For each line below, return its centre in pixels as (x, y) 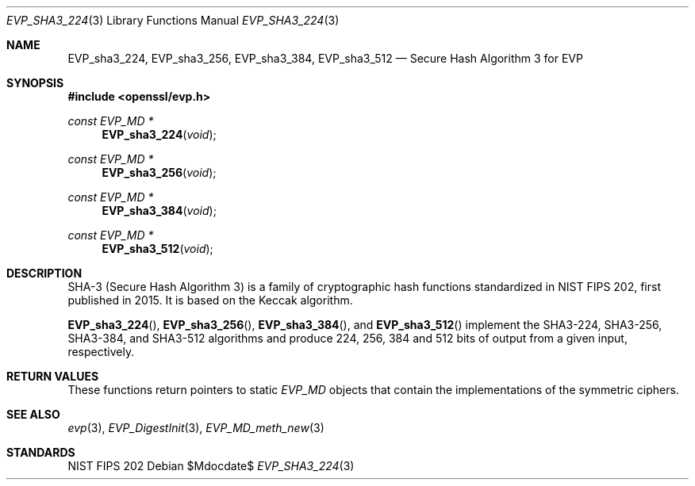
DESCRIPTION (44, 273)
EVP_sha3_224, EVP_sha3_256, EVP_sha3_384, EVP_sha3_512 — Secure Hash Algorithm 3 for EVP (325, 58)
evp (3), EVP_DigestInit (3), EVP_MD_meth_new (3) (196, 428)
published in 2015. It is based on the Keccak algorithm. (210, 300)
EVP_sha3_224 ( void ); (159, 134)
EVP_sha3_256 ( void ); (159, 172)
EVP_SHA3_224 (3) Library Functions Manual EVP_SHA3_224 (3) (173, 20)
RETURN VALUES (53, 376)
